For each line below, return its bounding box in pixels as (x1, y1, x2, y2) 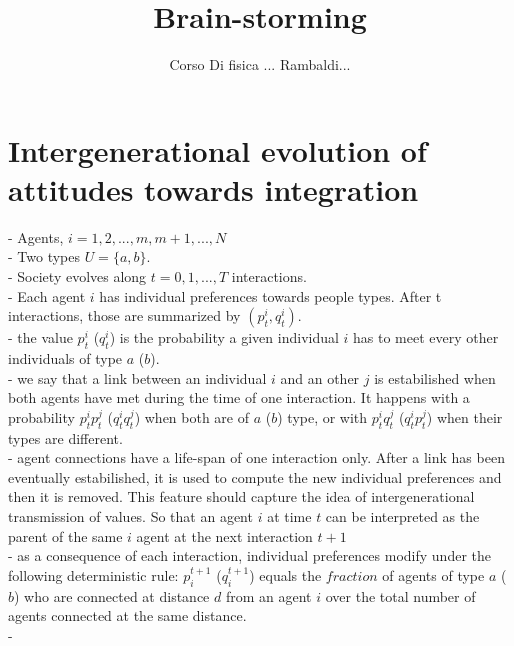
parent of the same (8, 525, 123, 546)
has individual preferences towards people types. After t (99, 285, 442, 306)
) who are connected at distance (14, 585, 210, 606)
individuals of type (8, 348, 123, 369)
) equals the (249, 564, 322, 585)
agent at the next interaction (136, 525, 313, 546)
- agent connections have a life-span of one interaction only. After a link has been (8, 447, 505, 468)
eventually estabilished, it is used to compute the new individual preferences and (8, 466, 502, 487)
